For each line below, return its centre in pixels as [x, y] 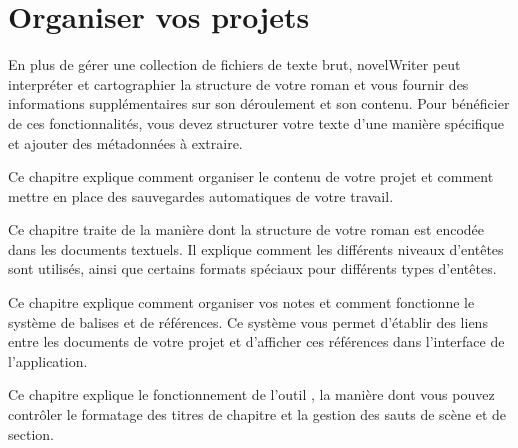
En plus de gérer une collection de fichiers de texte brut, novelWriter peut [234, 64]
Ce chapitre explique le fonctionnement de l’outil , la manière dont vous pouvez [251, 394]
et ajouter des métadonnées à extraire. [125, 142]
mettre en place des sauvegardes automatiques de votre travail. [201, 195]
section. [31, 433]
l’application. [48, 360]
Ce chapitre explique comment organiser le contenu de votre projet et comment [251, 176]
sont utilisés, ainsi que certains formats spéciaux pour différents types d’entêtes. [252, 268]
